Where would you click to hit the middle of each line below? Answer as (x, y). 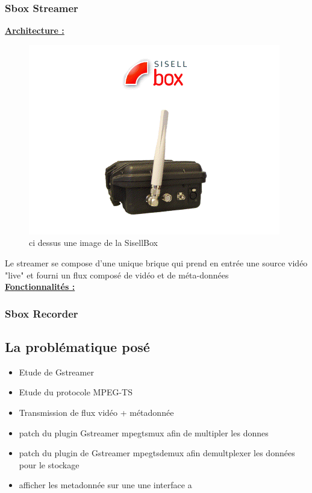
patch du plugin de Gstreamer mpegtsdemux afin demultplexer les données (157, 453)
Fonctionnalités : (40, 287)
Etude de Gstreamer (56, 372)
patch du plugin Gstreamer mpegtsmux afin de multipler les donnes (144, 432)
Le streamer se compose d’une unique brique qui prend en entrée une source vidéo (156, 263)
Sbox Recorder (42, 313)
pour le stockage (49, 464)
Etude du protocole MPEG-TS (76, 392)
